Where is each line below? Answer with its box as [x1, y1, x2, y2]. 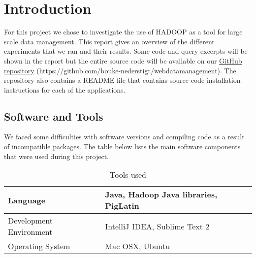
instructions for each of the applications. [4, 84, 126, 95]
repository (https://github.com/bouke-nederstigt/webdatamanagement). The [4, 65, 236, 75]
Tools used [110, 169, 146, 181]
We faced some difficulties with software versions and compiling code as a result [4, 131, 245, 142]
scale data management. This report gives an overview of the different [4, 36, 215, 46]
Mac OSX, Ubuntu [105, 240, 170, 252]
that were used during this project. [4, 151, 109, 161]
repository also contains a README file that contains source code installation [4, 75, 241, 85]
